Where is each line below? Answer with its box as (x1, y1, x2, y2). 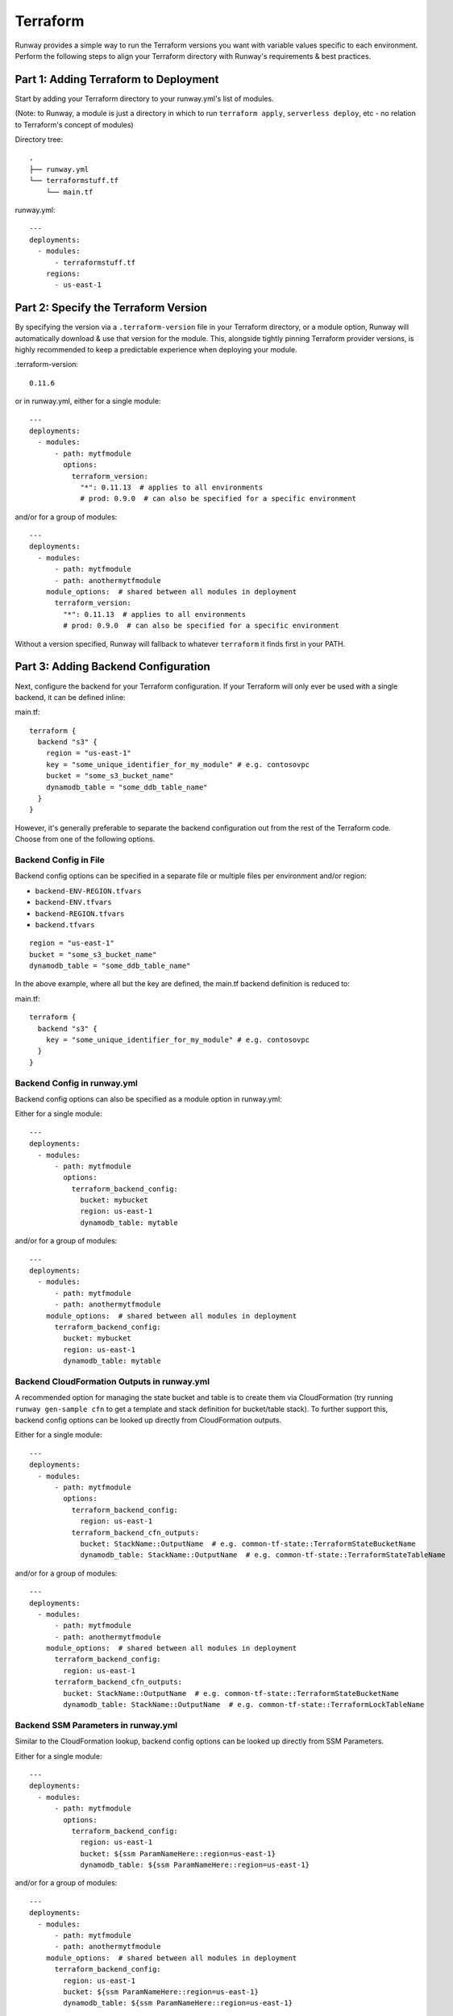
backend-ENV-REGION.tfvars (35, 886, 142, 895)
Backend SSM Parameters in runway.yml (15, 1719, 178, 1731)
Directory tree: (15, 135, 64, 144)
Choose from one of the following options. (15, 835, 156, 844)
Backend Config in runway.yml (15, 1077, 139, 1089)
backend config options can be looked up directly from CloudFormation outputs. (15, 1415, 282, 1425)
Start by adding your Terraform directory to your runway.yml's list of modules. (15, 94, 274, 103)
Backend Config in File (15, 854, 105, 865)
